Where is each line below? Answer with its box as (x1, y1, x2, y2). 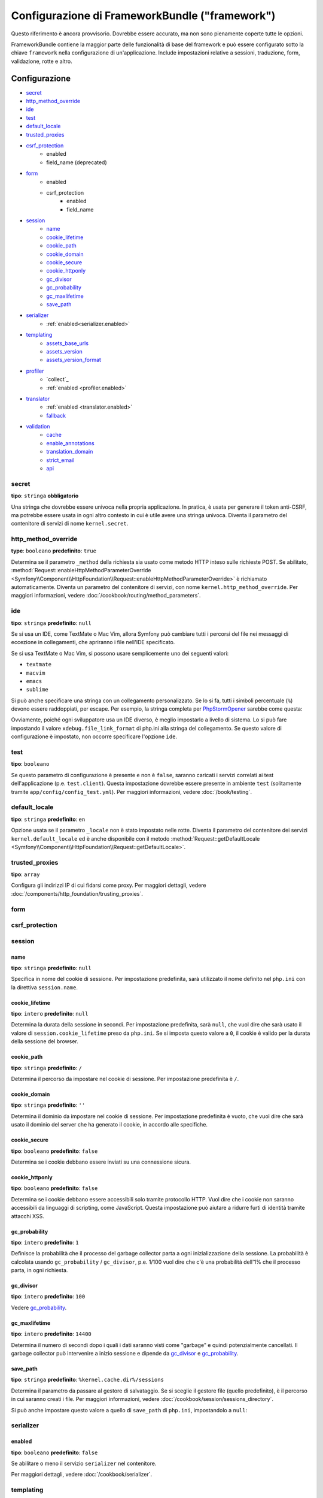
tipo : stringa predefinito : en (11, 816, 86, 823)
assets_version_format (46, 357, 102, 364)
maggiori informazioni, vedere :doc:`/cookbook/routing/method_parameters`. (11, 592, 201, 599)
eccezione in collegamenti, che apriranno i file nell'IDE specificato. (11, 639, 175, 646)
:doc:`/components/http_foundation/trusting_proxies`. (11, 890, 144, 897)
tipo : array (11, 871, 40, 878)
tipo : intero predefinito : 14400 (11, 1330, 92, 1337)
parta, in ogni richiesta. (11, 1267, 68, 1274)
